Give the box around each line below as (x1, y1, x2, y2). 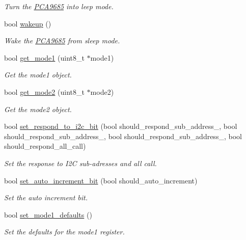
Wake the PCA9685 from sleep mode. (4, 35, 120, 46)
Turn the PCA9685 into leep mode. (4, 1, 114, 11)
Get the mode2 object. (4, 103, 72, 114)
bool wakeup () (4, 18, 51, 29)
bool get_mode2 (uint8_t (4, 86, 85, 97)
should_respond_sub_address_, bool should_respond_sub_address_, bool (4, 130, 242, 141)
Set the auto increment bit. (4, 192, 88, 203)
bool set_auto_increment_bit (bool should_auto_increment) (4, 175, 198, 185)
